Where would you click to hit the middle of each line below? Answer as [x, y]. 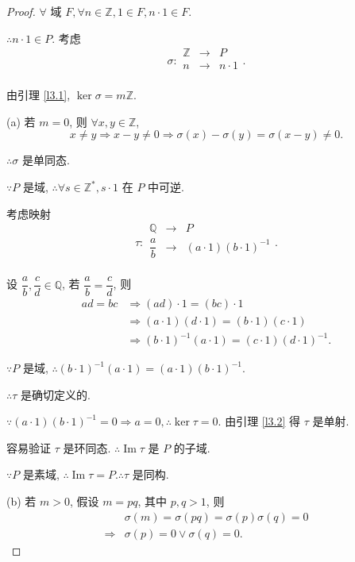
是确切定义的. [56, 394]
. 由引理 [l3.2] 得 [259, 421]
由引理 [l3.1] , [39, 95]
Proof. [21, 11]
